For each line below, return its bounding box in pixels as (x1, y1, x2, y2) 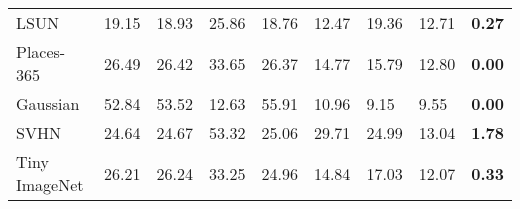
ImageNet (16, 173, 84, 196)
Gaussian (16, 92, 80, 115)
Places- (16, 40, 66, 63)
